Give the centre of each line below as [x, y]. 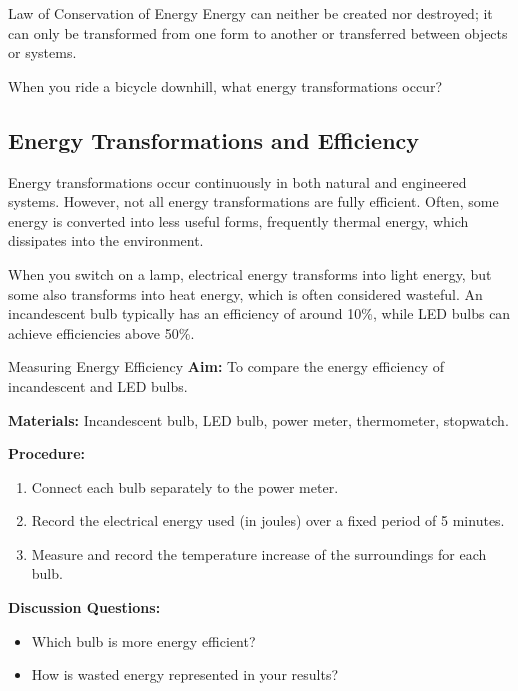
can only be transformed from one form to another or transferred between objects [258, 32]
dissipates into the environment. [106, 240]
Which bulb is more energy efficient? [143, 640]
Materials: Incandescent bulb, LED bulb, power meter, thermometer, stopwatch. [258, 419]
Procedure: [47, 453]
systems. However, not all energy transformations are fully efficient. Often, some [253, 201]
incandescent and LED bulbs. [98, 385]
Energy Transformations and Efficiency [214, 139]
